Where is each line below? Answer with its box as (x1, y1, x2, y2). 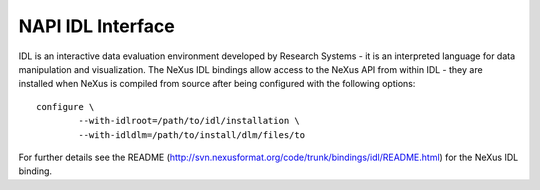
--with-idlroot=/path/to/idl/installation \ (78, 115, 300, 127)
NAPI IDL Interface (18, 15, 175, 37)
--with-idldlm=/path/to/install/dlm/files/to (78, 129, 305, 140)
